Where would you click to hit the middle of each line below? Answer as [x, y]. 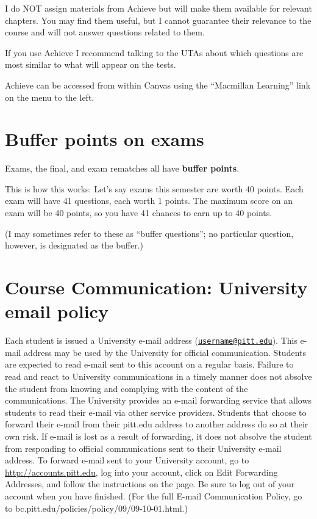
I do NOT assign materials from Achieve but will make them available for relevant [158, 8]
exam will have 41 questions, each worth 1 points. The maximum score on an [149, 201]
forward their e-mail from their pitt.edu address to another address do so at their [157, 424]
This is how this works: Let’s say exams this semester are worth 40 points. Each [154, 188]
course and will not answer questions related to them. [105, 32]
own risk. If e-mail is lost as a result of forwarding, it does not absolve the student [158, 436]
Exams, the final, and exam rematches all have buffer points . [122, 168]
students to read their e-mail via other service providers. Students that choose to [156, 412]
